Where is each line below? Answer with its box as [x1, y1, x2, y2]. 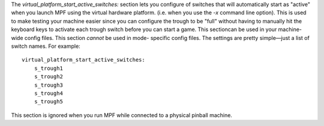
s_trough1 [34, 64, 63, 72]
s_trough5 [34, 99, 63, 105]
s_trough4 [34, 90, 63, 97]
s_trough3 [34, 81, 63, 88]
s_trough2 [34, 73, 63, 80]
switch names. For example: [11, 42, 80, 50]
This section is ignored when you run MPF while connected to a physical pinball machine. [11, 111, 232, 119]
